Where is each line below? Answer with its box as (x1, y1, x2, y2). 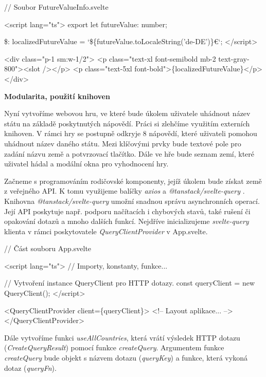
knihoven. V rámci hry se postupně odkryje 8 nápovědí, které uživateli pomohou (4, 128, 257, 139)
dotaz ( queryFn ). (4, 362, 57, 373)
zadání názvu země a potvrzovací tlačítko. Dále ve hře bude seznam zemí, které (4, 148, 255, 159)
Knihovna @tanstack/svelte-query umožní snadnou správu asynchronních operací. (4, 195, 260, 206)
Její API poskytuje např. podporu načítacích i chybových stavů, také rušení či (4, 205, 251, 216)
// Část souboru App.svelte (4, 243, 92, 254)
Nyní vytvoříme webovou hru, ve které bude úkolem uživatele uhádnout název (4, 108, 251, 119)
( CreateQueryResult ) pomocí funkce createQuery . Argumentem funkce (4, 342, 224, 353)
